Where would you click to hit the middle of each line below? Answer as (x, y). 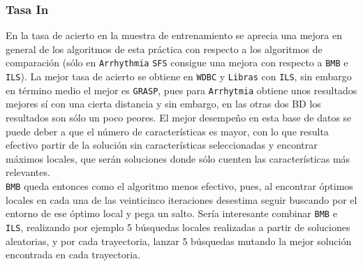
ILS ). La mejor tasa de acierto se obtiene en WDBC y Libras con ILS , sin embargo (179, 76)
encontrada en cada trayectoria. (73, 254)
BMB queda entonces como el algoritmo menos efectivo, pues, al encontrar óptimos (179, 185)
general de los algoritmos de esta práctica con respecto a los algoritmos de (164, 49)
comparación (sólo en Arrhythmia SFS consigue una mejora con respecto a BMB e (177, 62)
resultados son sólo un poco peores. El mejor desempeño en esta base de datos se (179, 117)
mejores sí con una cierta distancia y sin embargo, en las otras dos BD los (163, 104)
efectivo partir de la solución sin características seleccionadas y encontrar (162, 145)
